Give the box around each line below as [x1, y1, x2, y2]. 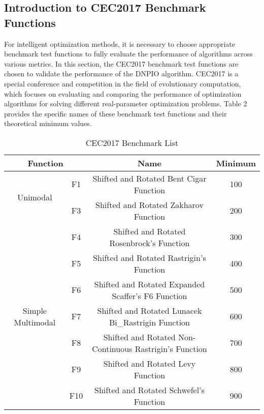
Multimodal [14, 316, 56, 328]
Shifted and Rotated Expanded [94, 278, 205, 290]
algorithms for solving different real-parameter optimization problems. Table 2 [4, 98, 247, 109]
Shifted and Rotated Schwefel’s [94, 383, 205, 396]
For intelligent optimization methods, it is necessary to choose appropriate [4, 38, 235, 49]
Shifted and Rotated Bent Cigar [92, 172, 207, 184]
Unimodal [17, 191, 52, 203]
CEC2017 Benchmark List [85, 136, 179, 149]
